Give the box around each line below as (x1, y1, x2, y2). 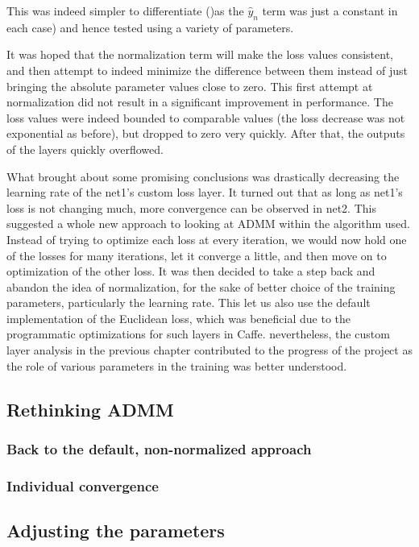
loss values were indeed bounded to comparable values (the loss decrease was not (6, 109, 405, 126)
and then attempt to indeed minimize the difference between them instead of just (6, 61, 408, 78)
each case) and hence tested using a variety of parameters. (6, 19, 294, 35)
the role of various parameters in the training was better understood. (6, 357, 347, 374)
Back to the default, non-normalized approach (6, 438, 312, 458)
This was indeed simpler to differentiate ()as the (6, 2, 244, 19)
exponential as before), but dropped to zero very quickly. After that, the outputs (6, 125, 405, 142)
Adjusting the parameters (6, 518, 225, 543)
